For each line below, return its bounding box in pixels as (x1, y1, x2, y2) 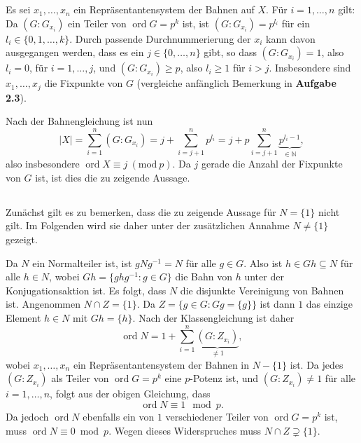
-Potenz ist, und (190, 371, 259, 386)
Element (6, 310, 41, 325)
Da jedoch (6, 409, 49, 423)
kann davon (266, 31, 316, 46)
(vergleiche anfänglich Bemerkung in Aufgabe (136, 76, 337, 90)
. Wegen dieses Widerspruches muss (108, 423, 262, 437)
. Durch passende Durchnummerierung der (69, 31, 251, 46)
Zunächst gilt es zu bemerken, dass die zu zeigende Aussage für (6, 204, 276, 219)
